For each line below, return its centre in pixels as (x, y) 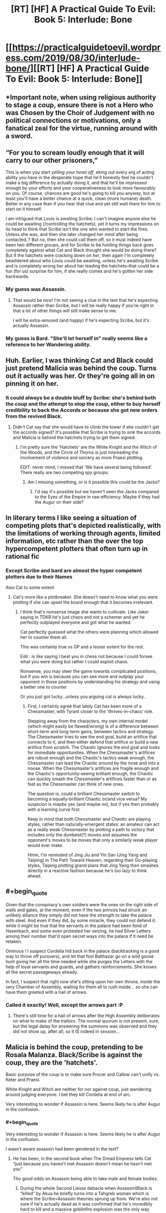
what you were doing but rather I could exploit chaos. (74, 661)
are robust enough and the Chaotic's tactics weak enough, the (91, 757)
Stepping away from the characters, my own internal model (88, 721)
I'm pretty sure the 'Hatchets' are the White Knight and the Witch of (88, 447)
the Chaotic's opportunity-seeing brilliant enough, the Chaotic (90, 773)
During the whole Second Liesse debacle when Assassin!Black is (86, 1188)
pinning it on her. (32, 384)
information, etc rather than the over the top (74, 541)
